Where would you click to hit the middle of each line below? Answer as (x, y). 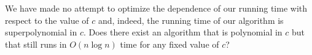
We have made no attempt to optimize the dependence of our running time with (156, 8)
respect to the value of (47, 20)
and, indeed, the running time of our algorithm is (191, 20)
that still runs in (36, 44)
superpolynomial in (41, 32)
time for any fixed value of (170, 44)
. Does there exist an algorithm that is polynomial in (183, 32)
